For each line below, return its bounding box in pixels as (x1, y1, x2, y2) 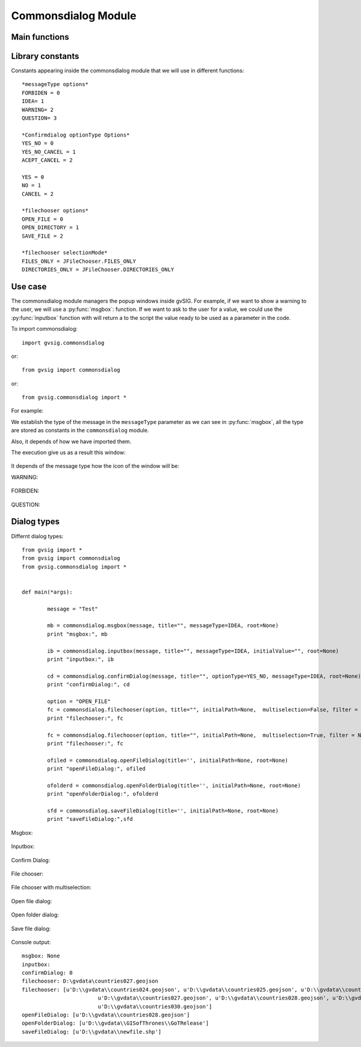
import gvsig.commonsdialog (22, 339, 105, 346)
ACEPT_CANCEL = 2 (22, 156, 73, 164)
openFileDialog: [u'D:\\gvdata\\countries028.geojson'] (22, 1012, 190, 1019)
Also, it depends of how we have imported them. (11, 438, 132, 445)
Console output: (11, 938, 51, 945)
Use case (11, 281, 47, 292)
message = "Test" (47, 605, 99, 612)
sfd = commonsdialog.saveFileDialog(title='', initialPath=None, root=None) (47, 808, 279, 814)
